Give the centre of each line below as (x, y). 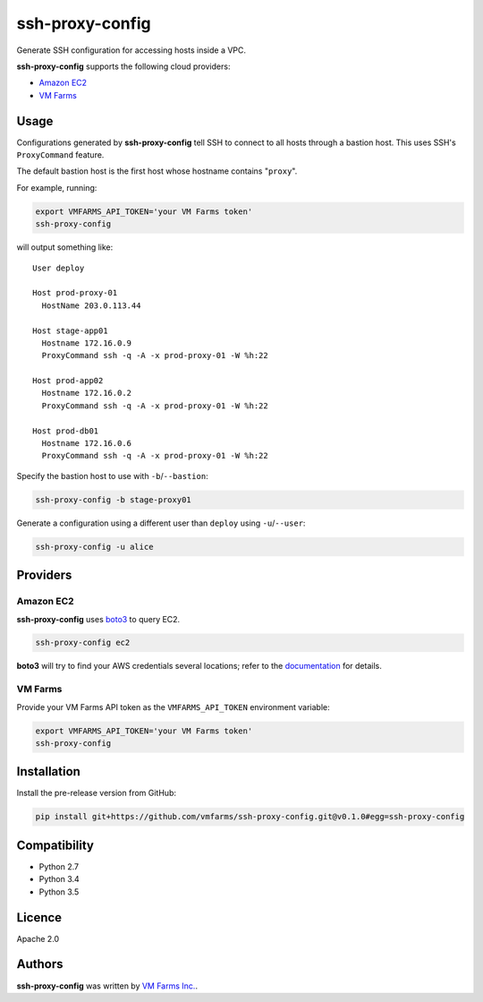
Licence (39, 917)
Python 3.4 (59, 879)
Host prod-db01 (66, 431)
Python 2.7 (59, 866)
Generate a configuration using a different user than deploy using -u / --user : (161, 523)
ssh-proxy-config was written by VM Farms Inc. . (107, 986)
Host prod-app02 (68, 381)
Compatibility (55, 845)
